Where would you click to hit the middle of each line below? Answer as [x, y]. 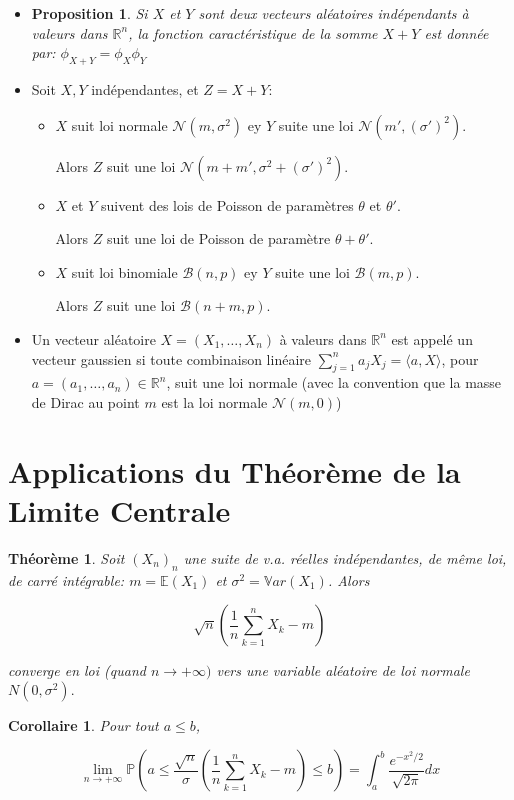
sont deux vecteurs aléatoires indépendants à [333, 13]
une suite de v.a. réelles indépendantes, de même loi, [345, 557]
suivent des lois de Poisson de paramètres [227, 204]
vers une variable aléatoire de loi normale [343, 670]
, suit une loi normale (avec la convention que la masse [334, 382]
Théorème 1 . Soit [66, 557]
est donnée [456, 32]
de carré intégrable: [66, 579]
